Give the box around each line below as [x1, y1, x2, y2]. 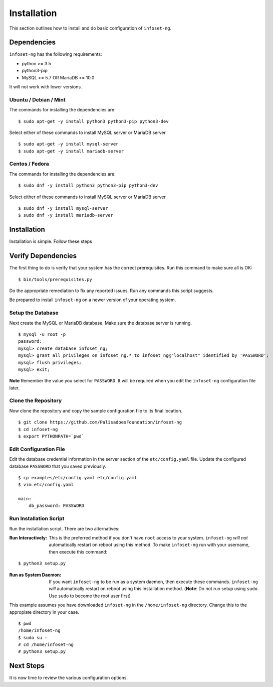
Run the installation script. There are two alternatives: [9, 525, 120, 531]
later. [9, 384, 20, 391]
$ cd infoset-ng [18, 427, 58, 432]
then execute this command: [49, 548, 108, 555]
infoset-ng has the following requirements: [9, 51, 102, 57]
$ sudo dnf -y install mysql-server [18, 206, 108, 211]
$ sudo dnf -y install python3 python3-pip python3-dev [18, 183, 158, 188]
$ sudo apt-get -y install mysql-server [18, 141, 119, 147]
